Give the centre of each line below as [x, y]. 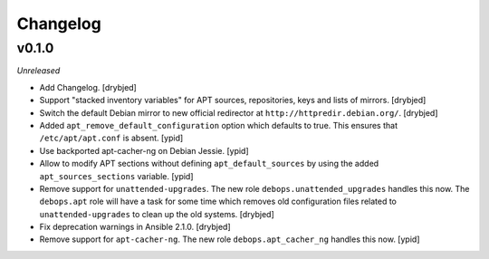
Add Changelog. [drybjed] [88, 87]
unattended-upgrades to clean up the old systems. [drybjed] [157, 214]
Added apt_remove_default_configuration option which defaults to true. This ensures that [219, 125]
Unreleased [38, 71]
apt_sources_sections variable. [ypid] [116, 176]
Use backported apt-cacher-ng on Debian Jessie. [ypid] [144, 150]
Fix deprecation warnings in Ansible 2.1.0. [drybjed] [135, 227]
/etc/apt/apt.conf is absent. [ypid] [111, 138]
